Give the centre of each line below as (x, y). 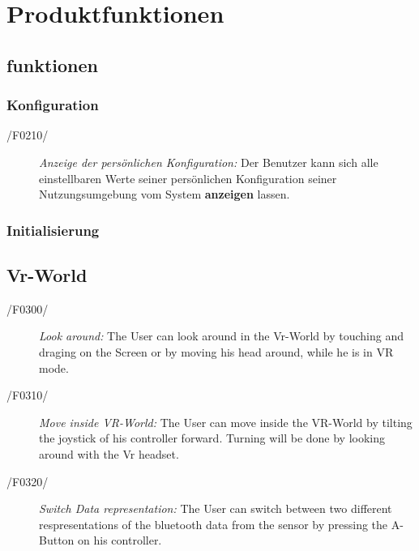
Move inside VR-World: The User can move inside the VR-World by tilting (226, 422)
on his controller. (120, 540)
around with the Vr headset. (109, 453)
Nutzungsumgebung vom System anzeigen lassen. (165, 194)
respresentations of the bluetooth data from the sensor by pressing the (214, 524)
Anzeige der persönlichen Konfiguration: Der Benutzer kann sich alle (209, 162)
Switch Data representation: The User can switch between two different (216, 508)
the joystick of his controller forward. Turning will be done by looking (212, 438)
